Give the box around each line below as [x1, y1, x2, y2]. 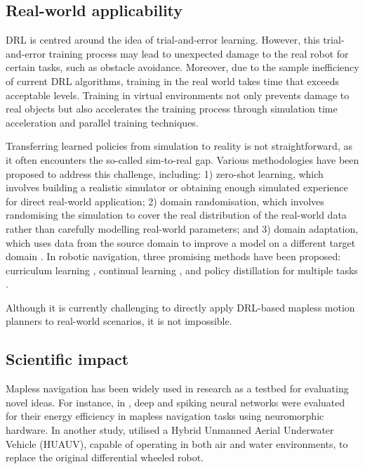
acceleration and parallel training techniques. [6, 115, 199, 129]
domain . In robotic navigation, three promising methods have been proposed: [6, 249, 341, 264]
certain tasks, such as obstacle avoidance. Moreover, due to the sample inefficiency [6, 60, 359, 75]
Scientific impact [6, 348, 129, 370]
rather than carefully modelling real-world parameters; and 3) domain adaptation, [6, 221, 359, 236]
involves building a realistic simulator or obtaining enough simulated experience [6, 180, 348, 195]
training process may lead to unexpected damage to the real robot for [48, 46, 349, 60]
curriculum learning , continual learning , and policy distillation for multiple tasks [6, 262, 358, 277]
